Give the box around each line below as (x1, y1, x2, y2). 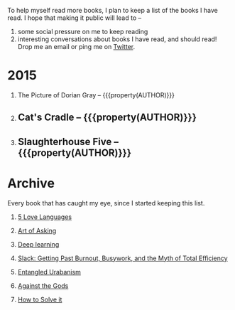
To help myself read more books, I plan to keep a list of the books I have (7, 6, 218, 14)
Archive (7, 175, 55, 191)
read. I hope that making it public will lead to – (7, 14, 142, 22)
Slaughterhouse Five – (17, 135, 119, 148)
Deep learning (17, 240, 60, 248)
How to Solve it (17, 295, 62, 304)
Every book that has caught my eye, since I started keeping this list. (7, 198, 205, 207)
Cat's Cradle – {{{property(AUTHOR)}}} (17, 112, 197, 124)
